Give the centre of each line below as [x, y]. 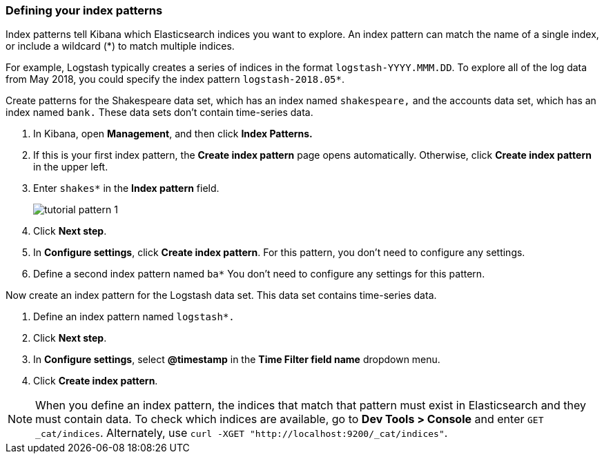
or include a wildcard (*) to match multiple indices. [120, 46]
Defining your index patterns [84, 10]
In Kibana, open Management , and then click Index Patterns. [173, 134]
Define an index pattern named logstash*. [134, 317]
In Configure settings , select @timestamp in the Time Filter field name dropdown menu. [237, 360]
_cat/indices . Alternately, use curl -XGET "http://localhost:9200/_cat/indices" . [242, 433]
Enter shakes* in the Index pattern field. [126, 188]
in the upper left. [71, 167]
